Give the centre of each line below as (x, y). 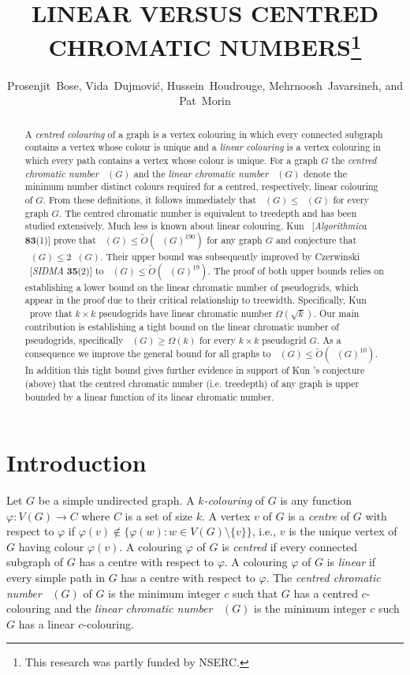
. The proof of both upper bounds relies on (296, 270)
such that (255, 593)
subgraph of (35, 562)
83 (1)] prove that (60, 240)
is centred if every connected (290, 546)
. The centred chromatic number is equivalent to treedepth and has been (208, 213)
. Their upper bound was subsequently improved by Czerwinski (230, 256)
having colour (51, 546)
